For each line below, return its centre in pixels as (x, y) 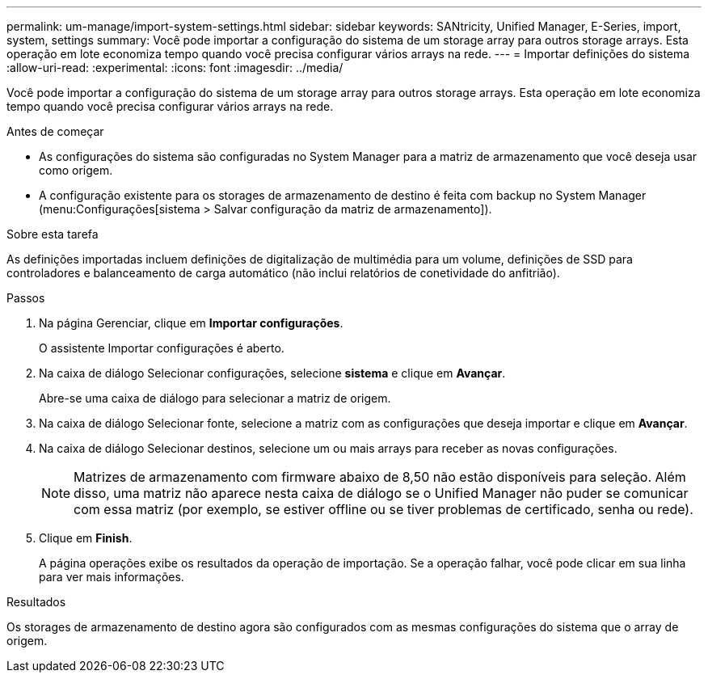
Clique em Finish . (86, 538)
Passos (26, 298)
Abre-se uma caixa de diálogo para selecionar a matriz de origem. (215, 398)
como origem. (76, 170)
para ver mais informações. (112, 577)
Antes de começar (55, 131)
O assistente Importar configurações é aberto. (162, 348)
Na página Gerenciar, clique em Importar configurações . (191, 323)
